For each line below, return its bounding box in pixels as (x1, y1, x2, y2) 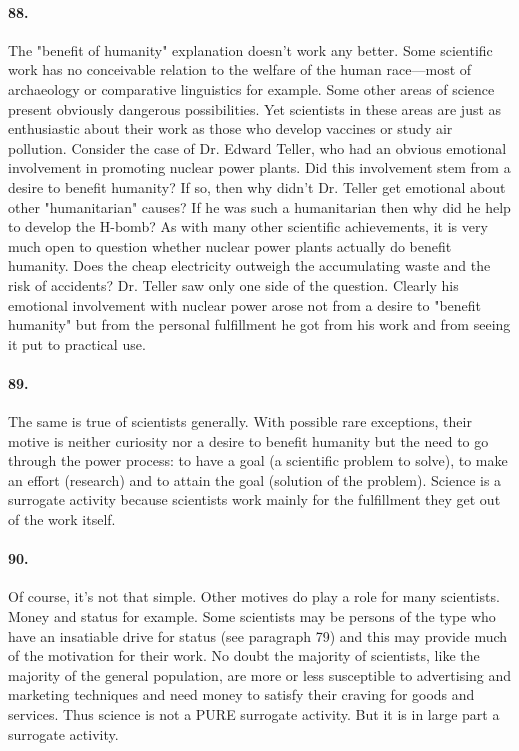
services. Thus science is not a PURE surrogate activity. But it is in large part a (8, 704, 500, 725)
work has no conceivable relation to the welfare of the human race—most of (8, 59, 472, 80)
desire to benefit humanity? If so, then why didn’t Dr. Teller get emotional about (8, 176, 506, 197)
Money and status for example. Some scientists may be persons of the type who (8, 606, 496, 627)
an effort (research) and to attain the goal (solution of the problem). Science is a (8, 469, 502, 490)
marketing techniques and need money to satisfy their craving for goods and (8, 684, 475, 705)
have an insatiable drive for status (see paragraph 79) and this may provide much (8, 625, 508, 646)
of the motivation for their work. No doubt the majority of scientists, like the (8, 645, 480, 666)
